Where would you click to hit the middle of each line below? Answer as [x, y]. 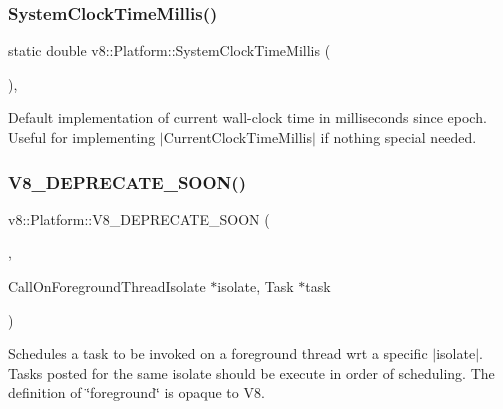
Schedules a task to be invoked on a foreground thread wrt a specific [218, 353]
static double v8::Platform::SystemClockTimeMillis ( [169, 50]
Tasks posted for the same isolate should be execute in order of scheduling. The [251, 372]
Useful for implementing [82, 137]
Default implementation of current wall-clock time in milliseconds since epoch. [247, 117]
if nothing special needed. [398, 137]
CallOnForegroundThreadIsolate [107, 286]
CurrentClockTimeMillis [238, 137]
